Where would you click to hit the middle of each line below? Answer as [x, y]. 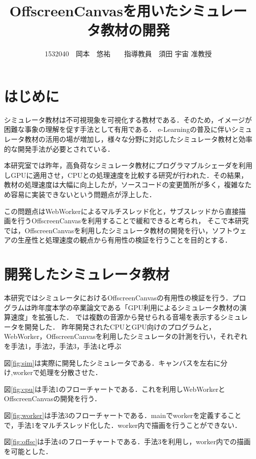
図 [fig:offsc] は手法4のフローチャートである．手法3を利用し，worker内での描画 [127, 441]
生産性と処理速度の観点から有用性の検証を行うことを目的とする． [125, 240]
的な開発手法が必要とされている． [59, 148]
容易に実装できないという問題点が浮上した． [83, 194]
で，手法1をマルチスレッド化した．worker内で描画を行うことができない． [123, 425]
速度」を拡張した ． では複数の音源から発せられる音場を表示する [115, 317]
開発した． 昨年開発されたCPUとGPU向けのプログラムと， [120, 326]
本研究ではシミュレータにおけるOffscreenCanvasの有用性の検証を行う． [118, 298]
